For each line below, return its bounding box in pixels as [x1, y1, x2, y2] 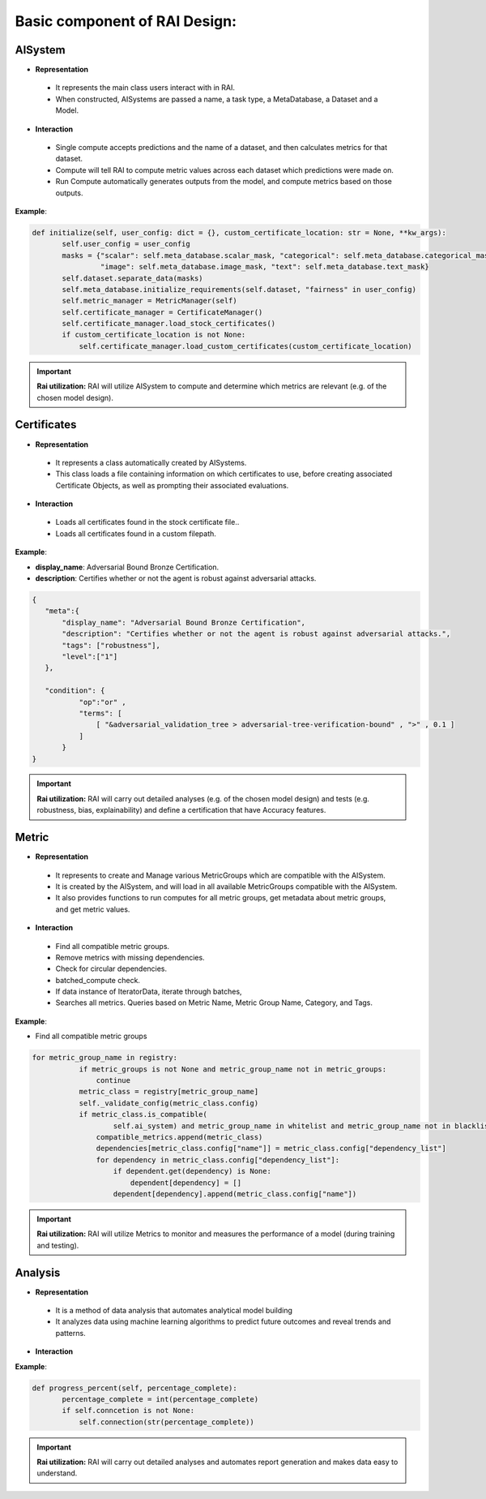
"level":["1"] [62, 651, 118, 661]
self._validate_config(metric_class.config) [79, 1098, 259, 1107]
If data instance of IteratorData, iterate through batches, [55, 986, 242, 997]
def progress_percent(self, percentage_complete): [32, 1383, 238, 1393]
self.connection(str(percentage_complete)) [79, 1417, 254, 1427]
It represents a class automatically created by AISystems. [55, 457, 247, 467]
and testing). [36, 1240, 79, 1250]
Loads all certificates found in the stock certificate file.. [55, 518, 240, 527]
